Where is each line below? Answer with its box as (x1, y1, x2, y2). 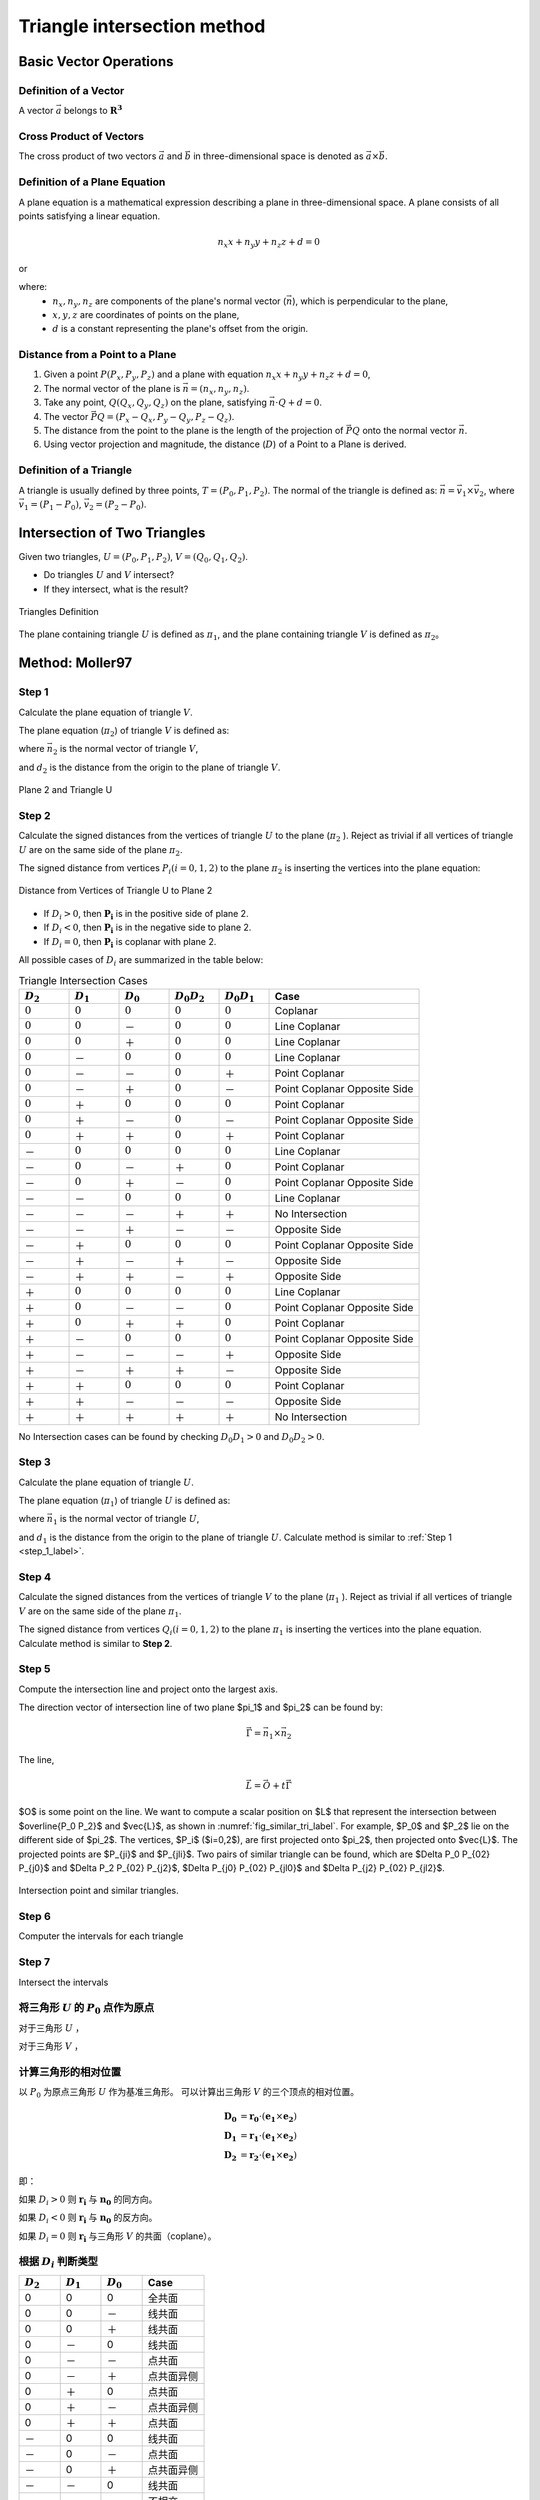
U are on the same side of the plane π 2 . (18, 843, 184, 858)
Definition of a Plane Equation (18, 175, 166, 189)
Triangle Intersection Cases (18, 973, 149, 987)
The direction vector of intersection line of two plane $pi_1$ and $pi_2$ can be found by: (18, 1701, 384, 1714)
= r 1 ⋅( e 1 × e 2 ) (240, 2130, 298, 2144)
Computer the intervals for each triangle (18, 1930, 184, 1942)
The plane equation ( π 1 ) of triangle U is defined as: (18, 1495, 231, 1509)
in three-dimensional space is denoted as (193, 150, 364, 162)
